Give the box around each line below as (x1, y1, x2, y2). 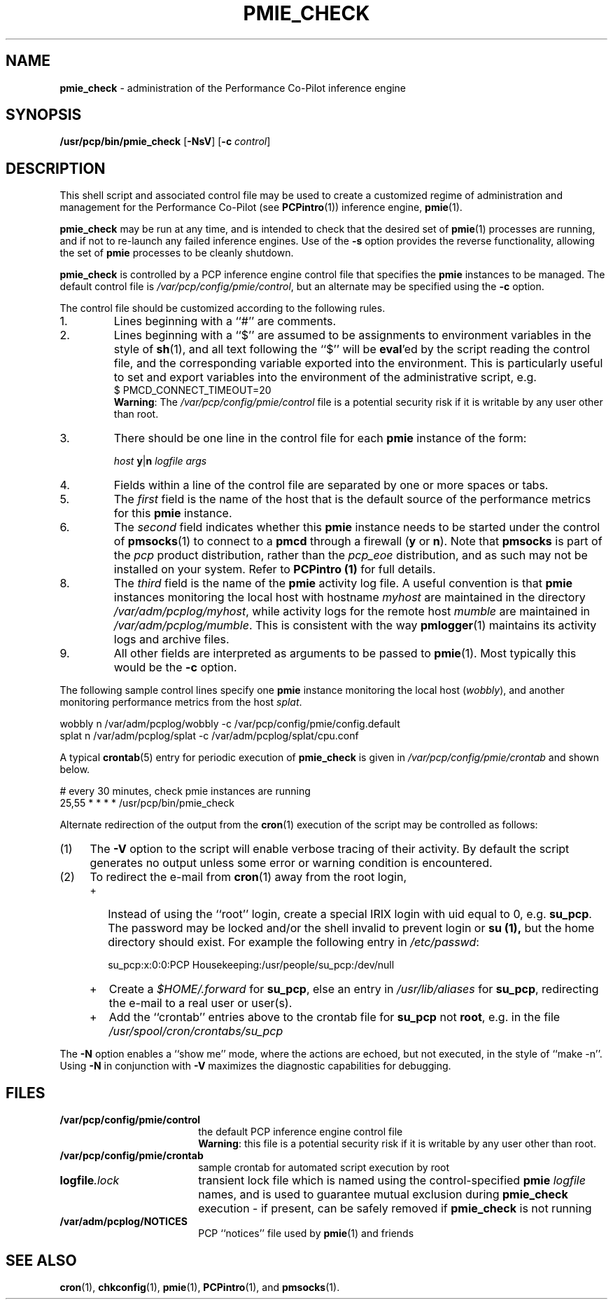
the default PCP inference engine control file (198, 1126, 403, 1138)
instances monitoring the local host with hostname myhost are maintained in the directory (113, 590, 586, 605)
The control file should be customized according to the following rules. (59, 302, 386, 315)
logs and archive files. (113, 632, 230, 647)
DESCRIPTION (6, 159, 106, 177)
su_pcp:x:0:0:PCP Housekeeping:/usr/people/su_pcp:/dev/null (108, 959, 395, 971)
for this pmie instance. (113, 506, 232, 521)
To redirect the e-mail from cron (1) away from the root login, (90, 870, 407, 884)
